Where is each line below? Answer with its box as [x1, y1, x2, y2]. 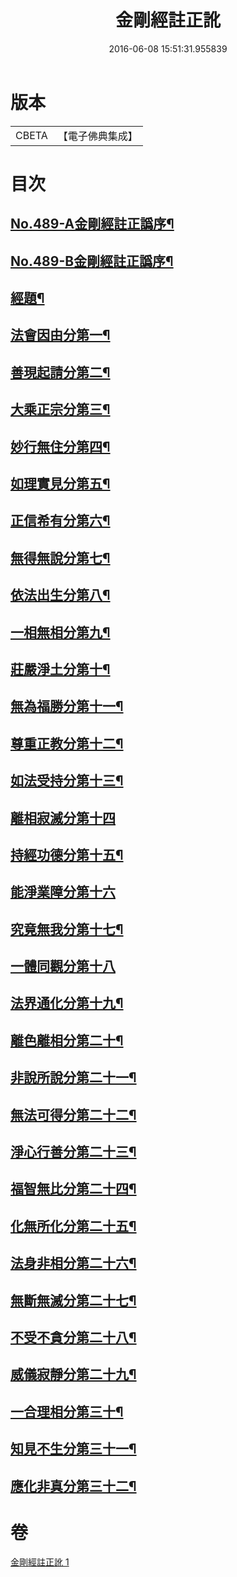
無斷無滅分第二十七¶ [10, 1292, 137, 1309]
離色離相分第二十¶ [10, 1032, 124, 1049]
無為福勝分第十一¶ [10, 698, 124, 715]
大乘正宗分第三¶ [10, 401, 111, 418]
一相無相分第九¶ [10, 624, 111, 641]
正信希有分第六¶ [10, 512, 111, 530]
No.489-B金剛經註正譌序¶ [10, 252, 174, 270]
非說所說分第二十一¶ [10, 1069, 137, 1086]
